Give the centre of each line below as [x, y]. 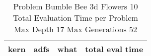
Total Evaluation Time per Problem [75, 18]
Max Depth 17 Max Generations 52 [76, 29]
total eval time [114, 49]
